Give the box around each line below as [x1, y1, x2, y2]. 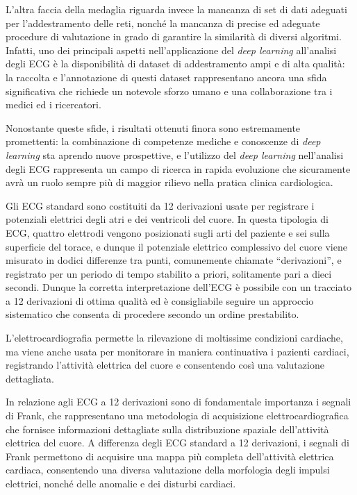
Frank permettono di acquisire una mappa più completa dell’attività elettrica [6, 448, 334, 463]
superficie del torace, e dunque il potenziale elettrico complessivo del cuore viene [6, 239, 347, 253]
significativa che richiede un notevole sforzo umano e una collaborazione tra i [6, 83, 333, 98]
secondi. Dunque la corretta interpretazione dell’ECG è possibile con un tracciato [6, 280, 351, 294]
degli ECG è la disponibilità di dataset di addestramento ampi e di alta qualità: [6, 56, 345, 71]
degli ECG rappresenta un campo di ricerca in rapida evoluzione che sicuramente [6, 161, 351, 176]
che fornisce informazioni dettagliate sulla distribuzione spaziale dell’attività [6, 421, 329, 436]
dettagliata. [6, 371, 55, 385]
